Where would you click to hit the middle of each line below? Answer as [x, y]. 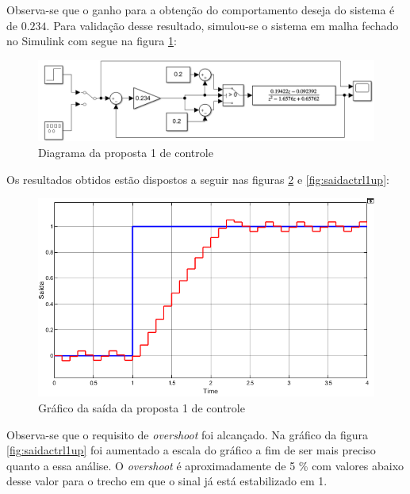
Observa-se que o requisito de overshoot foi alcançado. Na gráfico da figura [188, 434]
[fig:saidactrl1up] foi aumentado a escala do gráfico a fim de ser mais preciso [191, 450]
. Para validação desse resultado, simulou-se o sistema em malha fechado [222, 25]
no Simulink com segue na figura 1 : [92, 41]
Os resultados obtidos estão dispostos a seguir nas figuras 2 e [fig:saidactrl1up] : [198, 179]
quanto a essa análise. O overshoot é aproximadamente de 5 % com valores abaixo [205, 465]
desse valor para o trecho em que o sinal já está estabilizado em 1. [167, 481]
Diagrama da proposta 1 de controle [126, 153]
